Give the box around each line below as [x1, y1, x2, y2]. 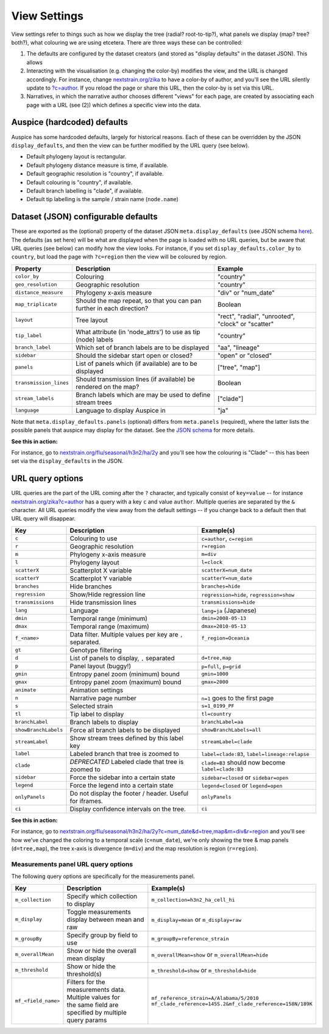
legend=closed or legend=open [201, 781, 283, 790]
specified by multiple [66, 1008, 127, 1016]
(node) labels [76, 335, 114, 344]
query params [66, 1016, 107, 1024]
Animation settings [69, 686, 124, 694]
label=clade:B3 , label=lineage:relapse [201, 749, 310, 758]
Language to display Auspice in [76, 406, 166, 415]
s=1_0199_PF [201, 703, 235, 710]
